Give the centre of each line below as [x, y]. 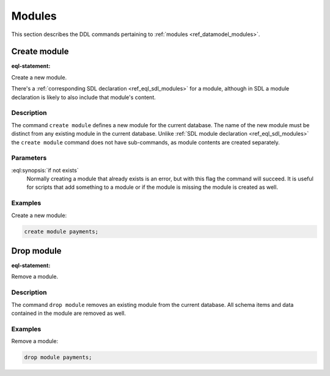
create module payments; [61, 231]
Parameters [29, 158]
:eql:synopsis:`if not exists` [45, 170]
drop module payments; [58, 357]
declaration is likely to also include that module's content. [83, 97]
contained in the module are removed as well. [69, 313]
